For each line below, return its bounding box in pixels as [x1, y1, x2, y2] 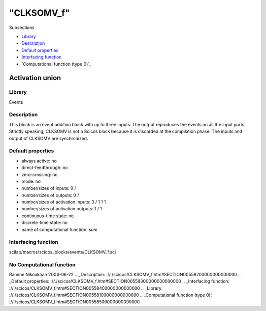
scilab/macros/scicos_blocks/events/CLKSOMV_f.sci [9, 249, 116, 255]
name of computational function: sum [21, 226, 98, 232]
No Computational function [9, 261, 76, 268]
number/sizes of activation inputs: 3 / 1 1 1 [21, 199, 106, 205]
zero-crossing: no [21, 171, 58, 177]
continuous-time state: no [21, 213, 74, 219]
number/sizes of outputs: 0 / [21, 192, 79, 198]
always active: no [21, 158, 57, 164]
